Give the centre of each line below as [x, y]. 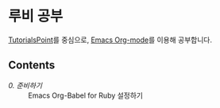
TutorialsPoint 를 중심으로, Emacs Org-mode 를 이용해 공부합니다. [110, 40]
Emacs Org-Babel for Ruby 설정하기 [86, 95]
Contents [32, 66]
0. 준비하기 [25, 85]
